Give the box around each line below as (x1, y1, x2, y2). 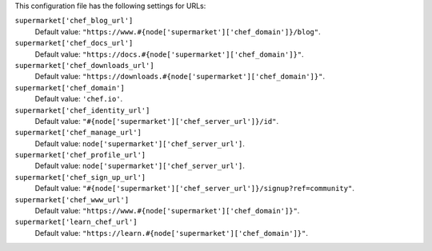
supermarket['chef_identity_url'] (14, 106, 150, 115)
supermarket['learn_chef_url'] (14, 217, 138, 227)
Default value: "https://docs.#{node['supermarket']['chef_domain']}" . (34, 49, 304, 59)
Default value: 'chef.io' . (34, 94, 123, 104)
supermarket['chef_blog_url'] (14, 16, 134, 26)
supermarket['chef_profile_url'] (14, 150, 146, 160)
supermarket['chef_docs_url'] (14, 38, 134, 48)
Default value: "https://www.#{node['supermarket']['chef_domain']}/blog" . (34, 26, 322, 36)
